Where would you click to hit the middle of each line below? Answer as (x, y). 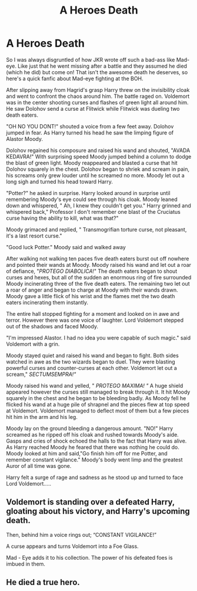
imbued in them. (26, 564)
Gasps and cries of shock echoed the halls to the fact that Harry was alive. (96, 441)
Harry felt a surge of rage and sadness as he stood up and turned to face (95, 477)
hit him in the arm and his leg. (42, 417)
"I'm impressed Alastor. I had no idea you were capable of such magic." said (98, 338)
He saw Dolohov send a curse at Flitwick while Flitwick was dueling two (93, 108)
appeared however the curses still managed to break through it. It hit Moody (98, 392)
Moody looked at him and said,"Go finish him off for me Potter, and (87, 453)
